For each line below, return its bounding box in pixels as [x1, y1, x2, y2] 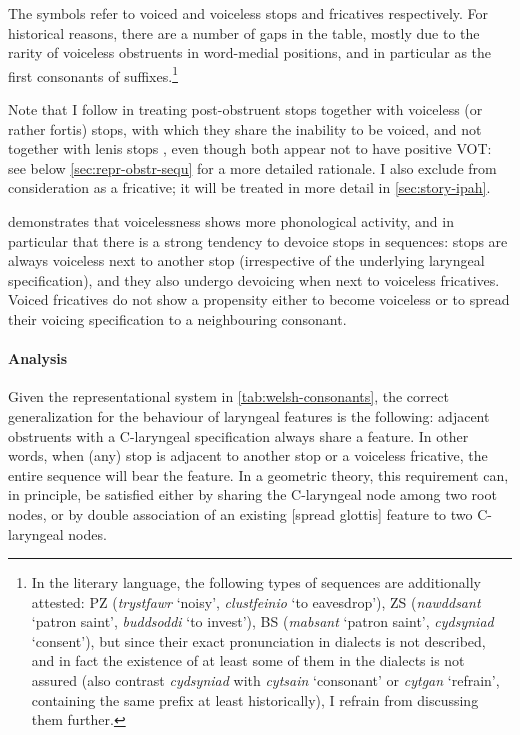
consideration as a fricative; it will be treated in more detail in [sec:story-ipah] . [8, 177, 491, 198]
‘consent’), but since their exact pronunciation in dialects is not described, [31, 630, 486, 651]
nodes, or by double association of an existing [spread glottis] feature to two [8, 503, 473, 524]
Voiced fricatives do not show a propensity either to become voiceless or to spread [8, 289, 510, 310]
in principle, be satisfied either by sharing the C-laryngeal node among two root [8, 484, 497, 505]
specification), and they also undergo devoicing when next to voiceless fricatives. [8, 269, 500, 290]
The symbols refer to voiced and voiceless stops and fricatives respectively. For [8, 3, 489, 23]
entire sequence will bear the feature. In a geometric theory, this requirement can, [8, 464, 509, 485]
